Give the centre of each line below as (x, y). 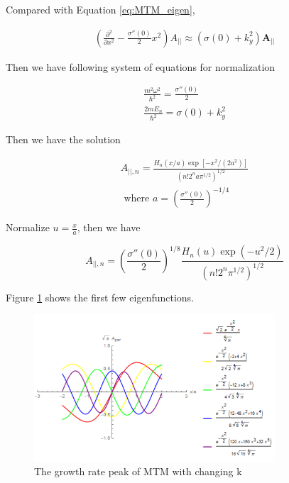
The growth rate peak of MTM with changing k (138, 471)
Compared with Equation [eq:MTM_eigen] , (100, 9)
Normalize (28, 227)
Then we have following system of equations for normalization (141, 66)
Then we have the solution (63, 139)
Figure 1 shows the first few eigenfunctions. (100, 297)
